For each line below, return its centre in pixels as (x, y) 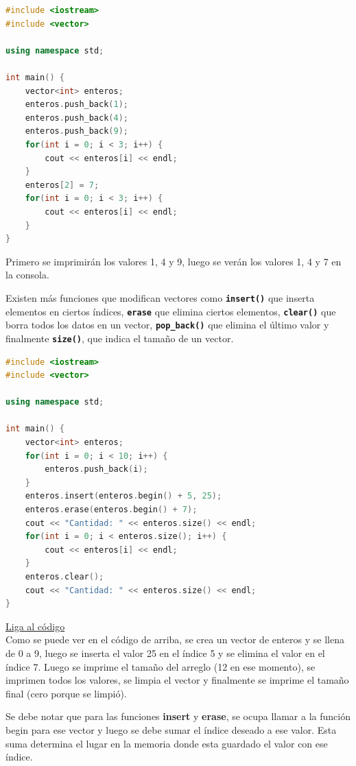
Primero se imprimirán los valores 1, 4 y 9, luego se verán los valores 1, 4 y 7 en (174, 261)
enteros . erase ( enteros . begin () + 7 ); (111, 510)
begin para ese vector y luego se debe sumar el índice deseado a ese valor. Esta (171, 729)
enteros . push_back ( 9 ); (77, 131)
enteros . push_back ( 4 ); (77, 118)
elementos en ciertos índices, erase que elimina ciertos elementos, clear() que (171, 311)
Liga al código (35, 626)
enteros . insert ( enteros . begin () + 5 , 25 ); (123, 496)
